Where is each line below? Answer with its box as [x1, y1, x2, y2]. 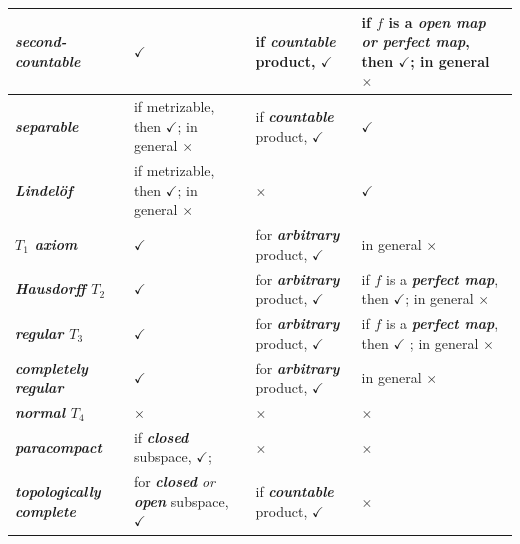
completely [15, 357, 88, 378]
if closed [133, 426, 189, 447]
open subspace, [133, 490, 229, 511]
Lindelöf [15, 179, 73, 200]
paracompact [15, 436, 102, 457]
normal [15, 401, 66, 422]
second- [15, 31, 67, 52]
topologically [15, 481, 101, 502]
